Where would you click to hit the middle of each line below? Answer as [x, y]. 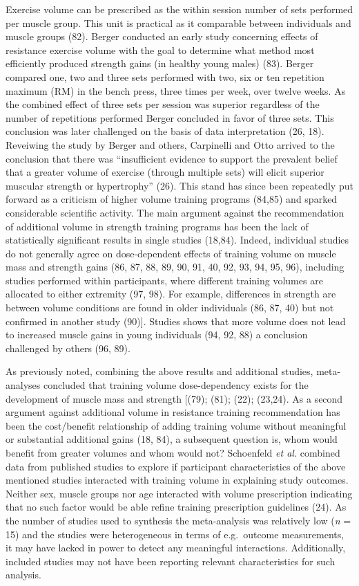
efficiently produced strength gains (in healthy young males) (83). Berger [160, 63]
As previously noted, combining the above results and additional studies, [159, 371]
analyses [23, 385]
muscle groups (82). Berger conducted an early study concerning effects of [162, 36]
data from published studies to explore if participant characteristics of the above [176, 466]
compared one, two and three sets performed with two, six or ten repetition [165, 76]
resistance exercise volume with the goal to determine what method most [160, 49]
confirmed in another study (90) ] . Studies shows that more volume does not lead [176, 321]
